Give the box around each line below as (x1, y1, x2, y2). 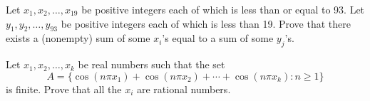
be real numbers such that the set (78, 57, 225, 72)
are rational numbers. (137, 81, 231, 96)
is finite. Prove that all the (6, 81, 122, 96)
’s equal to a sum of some (162, 31, 274, 46)
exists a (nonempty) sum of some (6, 31, 150, 46)
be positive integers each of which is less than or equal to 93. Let (81, 2, 365, 16)
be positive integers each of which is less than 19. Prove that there (61, 16, 351, 31)
